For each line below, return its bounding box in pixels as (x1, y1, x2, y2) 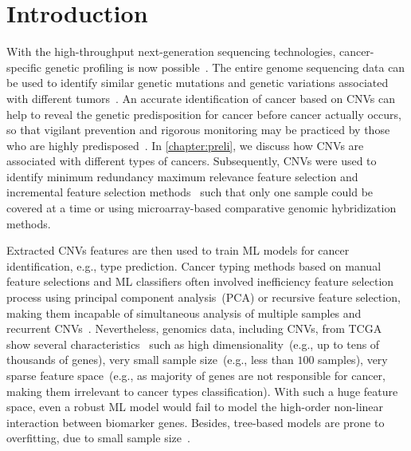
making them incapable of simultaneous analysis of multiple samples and (6, 304, 362, 321)
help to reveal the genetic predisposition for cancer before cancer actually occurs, (6, 105, 401, 122)
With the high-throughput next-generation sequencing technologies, (6, 43, 336, 60)
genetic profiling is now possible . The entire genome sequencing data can (45, 58, 405, 75)
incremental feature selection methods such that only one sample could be (6, 184, 374, 200)
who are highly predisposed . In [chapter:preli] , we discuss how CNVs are (6, 136, 364, 153)
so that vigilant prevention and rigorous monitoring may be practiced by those (6, 121, 390, 138)
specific (6, 58, 42, 75)
